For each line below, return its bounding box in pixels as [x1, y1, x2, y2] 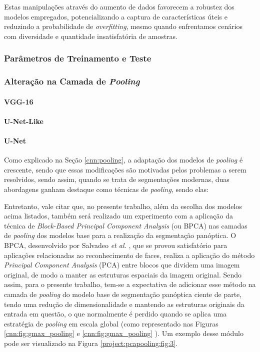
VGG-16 [4, 96, 33, 106]
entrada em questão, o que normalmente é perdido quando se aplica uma [4, 308, 227, 319]
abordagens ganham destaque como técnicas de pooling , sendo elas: [4, 184, 208, 194]
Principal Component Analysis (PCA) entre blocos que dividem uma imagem [4, 259, 240, 270]
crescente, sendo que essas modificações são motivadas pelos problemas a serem [4, 164, 246, 174]
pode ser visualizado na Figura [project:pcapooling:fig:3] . [4, 337, 178, 348]
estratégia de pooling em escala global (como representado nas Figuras [4, 318, 218, 328]
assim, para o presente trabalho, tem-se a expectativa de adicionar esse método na [4, 279, 256, 289]
